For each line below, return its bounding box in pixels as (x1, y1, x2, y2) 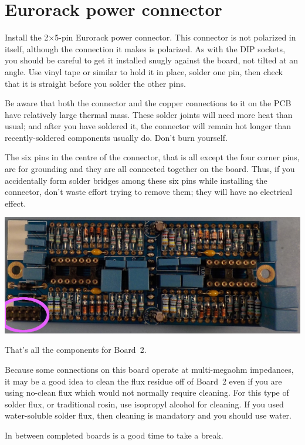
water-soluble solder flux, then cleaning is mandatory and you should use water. (5, 409, 292, 422)
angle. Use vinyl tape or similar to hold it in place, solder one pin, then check (5, 65, 283, 77)
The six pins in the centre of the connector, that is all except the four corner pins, (5, 151, 300, 163)
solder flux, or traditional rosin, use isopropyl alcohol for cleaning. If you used (5, 397, 284, 410)
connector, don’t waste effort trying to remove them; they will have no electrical (5, 186, 293, 198)
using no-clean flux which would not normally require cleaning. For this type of (5, 386, 289, 399)
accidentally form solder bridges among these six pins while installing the (5, 174, 267, 186)
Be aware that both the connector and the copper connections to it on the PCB (5, 97, 292, 109)
